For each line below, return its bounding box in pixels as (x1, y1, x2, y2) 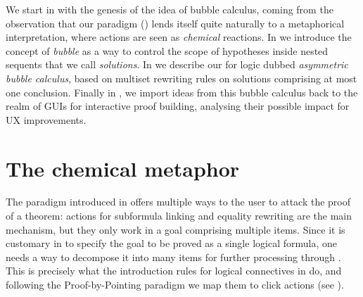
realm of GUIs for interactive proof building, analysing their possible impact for (6, 99, 350, 113)
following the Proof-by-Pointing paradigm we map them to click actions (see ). (6, 277, 344, 292)
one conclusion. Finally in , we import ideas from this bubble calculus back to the (6, 84, 358, 99)
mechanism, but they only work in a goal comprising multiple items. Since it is (6, 222, 345, 236)
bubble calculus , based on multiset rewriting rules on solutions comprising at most (6, 70, 357, 85)
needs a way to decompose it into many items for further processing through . (6, 249, 341, 264)
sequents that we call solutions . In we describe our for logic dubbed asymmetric (6, 57, 348, 72)
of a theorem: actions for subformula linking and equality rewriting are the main (6, 208, 352, 223)
